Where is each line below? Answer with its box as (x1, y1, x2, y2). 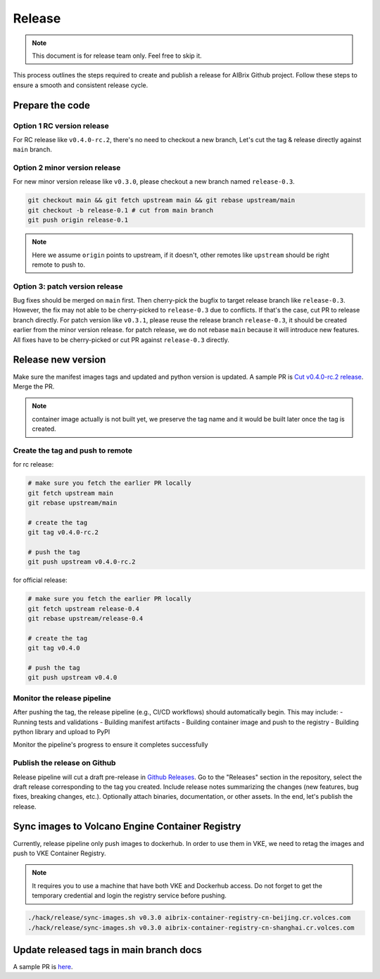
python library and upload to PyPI (13, 727, 110, 735)
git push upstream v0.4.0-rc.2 (27, 558, 137, 566)
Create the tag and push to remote (13, 446, 133, 455)
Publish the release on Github (13, 758, 116, 768)
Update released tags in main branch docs (13, 944, 202, 956)
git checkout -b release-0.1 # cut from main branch (27, 206, 214, 214)
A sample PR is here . (13, 963, 73, 971)
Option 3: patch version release (13, 282, 123, 291)
